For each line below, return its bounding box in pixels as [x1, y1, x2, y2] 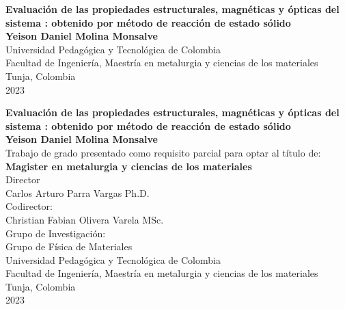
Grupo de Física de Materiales [5, 239, 133, 254]
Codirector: [5, 199, 53, 213]
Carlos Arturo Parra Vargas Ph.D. [5, 185, 150, 200]
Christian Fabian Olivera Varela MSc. [5, 212, 164, 226]
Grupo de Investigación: [5, 226, 106, 240]
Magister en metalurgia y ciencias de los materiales [5, 159, 252, 173]
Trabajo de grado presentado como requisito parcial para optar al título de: [5, 145, 321, 159]
